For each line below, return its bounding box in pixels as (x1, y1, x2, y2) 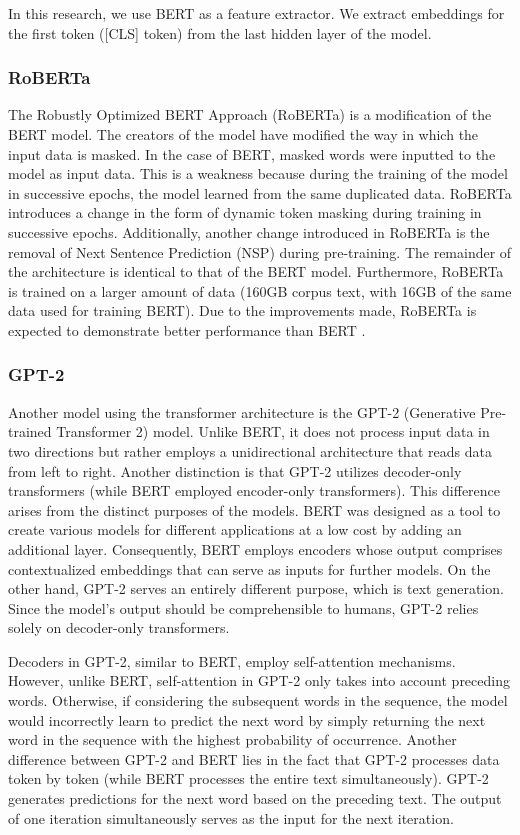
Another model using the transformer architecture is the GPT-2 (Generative (8, 401, 476, 422)
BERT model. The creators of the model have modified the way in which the (8, 124, 479, 144)
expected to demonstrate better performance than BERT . (8, 319, 366, 340)
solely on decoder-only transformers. (8, 617, 230, 638)
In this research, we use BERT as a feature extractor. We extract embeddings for (8, 3, 505, 23)
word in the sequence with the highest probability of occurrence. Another (8, 729, 457, 750)
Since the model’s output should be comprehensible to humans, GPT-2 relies (8, 597, 479, 618)
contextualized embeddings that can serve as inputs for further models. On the (8, 558, 491, 579)
